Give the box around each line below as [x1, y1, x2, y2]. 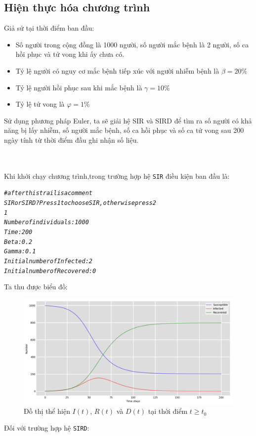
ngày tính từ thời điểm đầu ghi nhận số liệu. [4, 134, 139, 145]
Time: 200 [4, 229, 33, 236]
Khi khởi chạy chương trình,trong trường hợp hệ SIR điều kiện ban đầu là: [4, 170, 230, 181]
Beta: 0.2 [4, 238, 33, 245]
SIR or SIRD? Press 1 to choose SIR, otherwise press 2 [4, 199, 156, 207]
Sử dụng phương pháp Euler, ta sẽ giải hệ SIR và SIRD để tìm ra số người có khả [4, 115, 252, 125]
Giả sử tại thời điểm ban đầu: [4, 23, 94, 33]
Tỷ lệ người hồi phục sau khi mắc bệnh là [15, 82, 142, 92]
